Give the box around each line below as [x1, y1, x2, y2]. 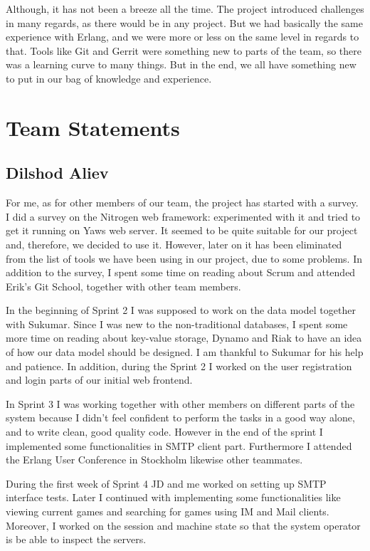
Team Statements [6, 112, 180, 142]
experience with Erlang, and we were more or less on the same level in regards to [6, 29, 359, 44]
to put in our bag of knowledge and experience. [6, 70, 212, 85]
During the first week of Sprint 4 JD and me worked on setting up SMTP [6, 476, 327, 490]
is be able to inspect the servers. [6, 532, 147, 547]
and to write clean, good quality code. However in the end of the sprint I [6, 424, 323, 439]
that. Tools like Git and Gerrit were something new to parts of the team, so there [6, 43, 361, 58]
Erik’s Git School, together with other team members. [6, 278, 241, 293]
